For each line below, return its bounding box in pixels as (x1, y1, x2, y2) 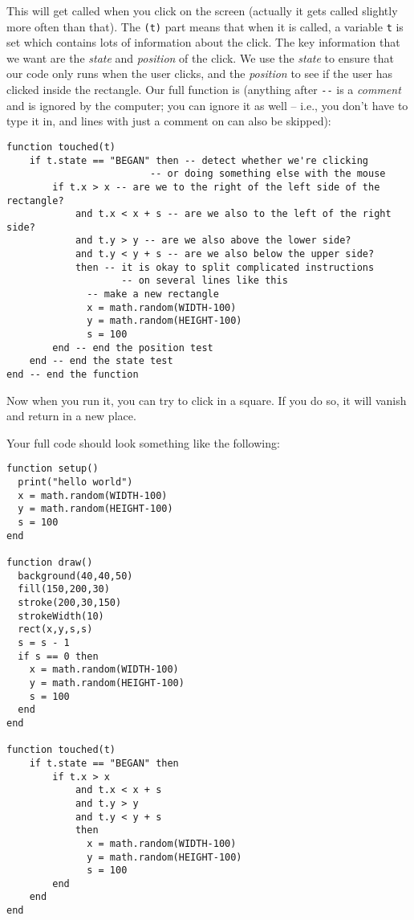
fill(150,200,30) (18, 583, 110, 595)
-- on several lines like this (121, 275, 288, 287)
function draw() (6, 557, 93, 569)
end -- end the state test (29, 355, 173, 367)
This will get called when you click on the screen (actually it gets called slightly (6, 2, 398, 18)
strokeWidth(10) (18, 610, 104, 622)
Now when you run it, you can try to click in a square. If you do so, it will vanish (6, 391, 407, 408)
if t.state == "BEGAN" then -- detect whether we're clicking (29, 154, 369, 166)
